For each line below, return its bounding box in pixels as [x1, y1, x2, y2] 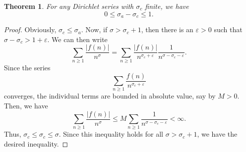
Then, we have [4, 101, 48, 111]
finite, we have [145, 1, 189, 11]
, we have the [197, 129, 238, 139]
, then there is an [141, 24, 193, 35]
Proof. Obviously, [4, 24, 57, 35]
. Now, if [81, 24, 108, 35]
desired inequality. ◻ [4, 139, 68, 149]
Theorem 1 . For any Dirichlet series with [4, 1, 134, 11]
